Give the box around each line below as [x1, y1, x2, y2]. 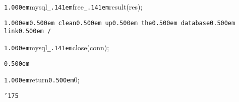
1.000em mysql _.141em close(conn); [4, 42, 109, 52]
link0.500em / [4, 28, 51, 35]
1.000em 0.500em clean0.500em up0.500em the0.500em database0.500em [4, 19, 235, 27]
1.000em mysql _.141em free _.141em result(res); [4, 2, 143, 12]
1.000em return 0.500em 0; [4, 74, 80, 85]
